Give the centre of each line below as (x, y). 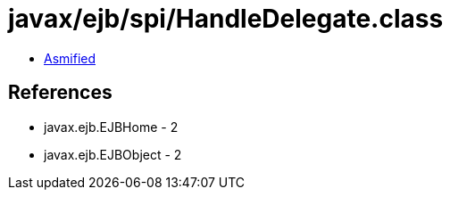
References (60, 93)
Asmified (70, 58)
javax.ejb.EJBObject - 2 (113, 154)
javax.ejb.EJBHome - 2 (111, 127)
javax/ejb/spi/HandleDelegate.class (226, 19)
